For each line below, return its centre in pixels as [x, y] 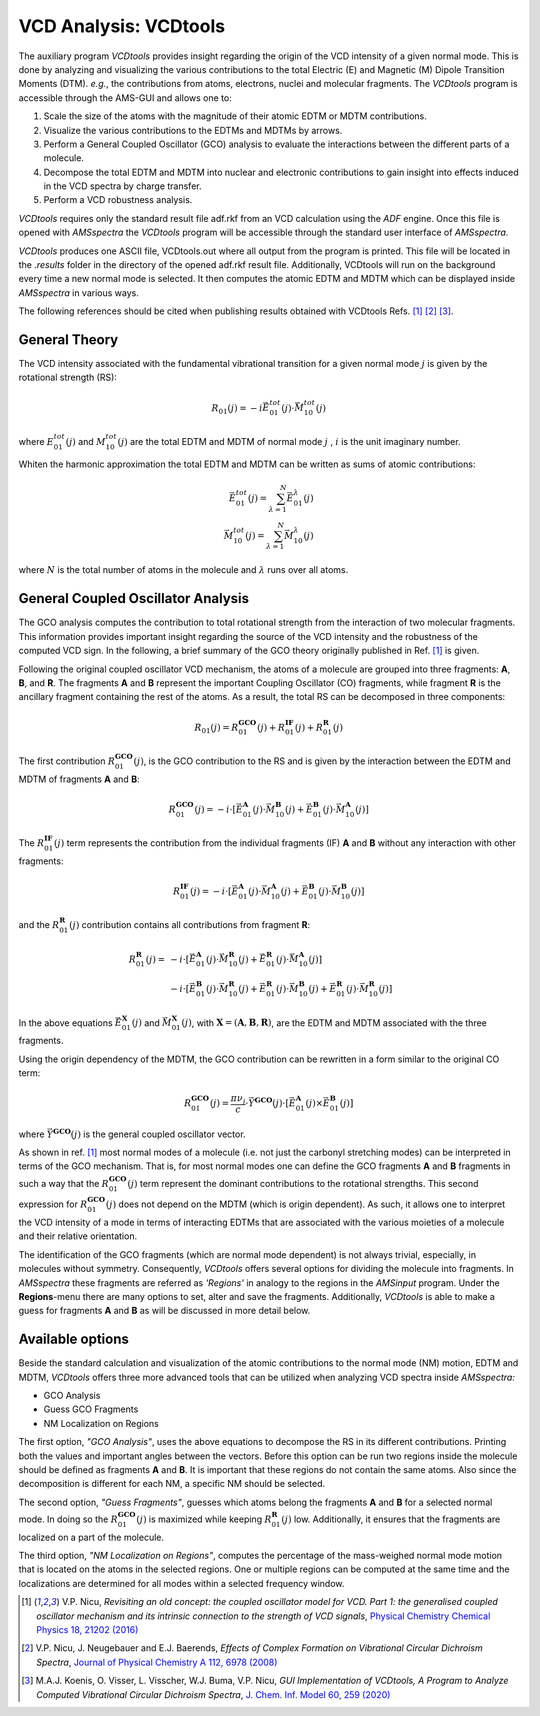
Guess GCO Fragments [91, 1409]
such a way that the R [64, 1183]
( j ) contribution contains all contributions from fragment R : [189, 925]
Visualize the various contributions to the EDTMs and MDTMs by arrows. [193, 130]
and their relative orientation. [78, 1236]
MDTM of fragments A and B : [79, 779]
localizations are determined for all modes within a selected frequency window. [181, 1583]
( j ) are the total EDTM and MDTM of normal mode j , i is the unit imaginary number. [289, 441]
